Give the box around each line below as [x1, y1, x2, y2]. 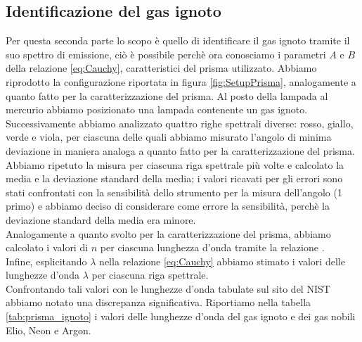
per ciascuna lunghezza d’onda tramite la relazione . [100, 240, 325, 255]
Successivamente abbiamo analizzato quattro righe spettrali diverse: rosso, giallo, [6, 115, 354, 130]
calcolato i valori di [6, 240, 89, 255]
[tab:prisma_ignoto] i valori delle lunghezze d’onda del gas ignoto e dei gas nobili [6, 309, 356, 324]
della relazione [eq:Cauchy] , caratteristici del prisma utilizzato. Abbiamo [6, 61, 317, 75]
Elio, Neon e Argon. [6, 322, 91, 337]
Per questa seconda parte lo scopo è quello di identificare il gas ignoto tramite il [6, 33, 350, 48]
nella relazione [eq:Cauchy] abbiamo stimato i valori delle [99, 253, 345, 268]
